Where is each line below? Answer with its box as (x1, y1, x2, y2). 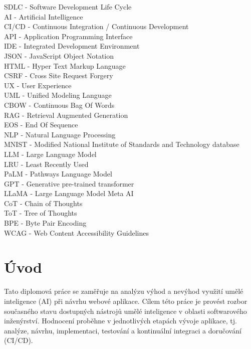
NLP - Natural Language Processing (4, 129, 116, 139)
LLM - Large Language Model (4, 148, 97, 159)
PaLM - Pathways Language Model (4, 168, 112, 179)
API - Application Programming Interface (4, 31, 133, 41)
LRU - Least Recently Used (4, 158, 89, 169)
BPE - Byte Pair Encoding (4, 218, 87, 228)
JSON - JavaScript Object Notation (4, 50, 114, 61)
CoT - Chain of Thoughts (4, 198, 83, 208)
